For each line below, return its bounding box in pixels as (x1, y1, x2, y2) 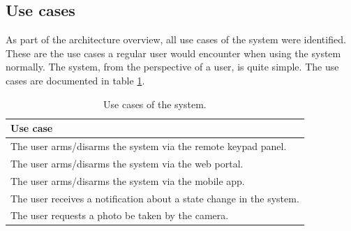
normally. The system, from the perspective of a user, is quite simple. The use (6, 59, 339, 74)
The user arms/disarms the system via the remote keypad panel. (10, 139, 287, 154)
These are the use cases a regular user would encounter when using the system (6, 45, 341, 60)
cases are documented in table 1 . (6, 73, 145, 87)
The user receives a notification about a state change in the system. (10, 191, 299, 205)
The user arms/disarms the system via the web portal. (10, 156, 244, 170)
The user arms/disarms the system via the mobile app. (10, 173, 245, 188)
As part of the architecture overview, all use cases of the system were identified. (6, 32, 346, 47)
